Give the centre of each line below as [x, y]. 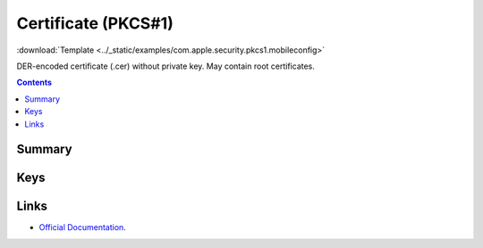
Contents [34, 83]
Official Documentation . [83, 227]
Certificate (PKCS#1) [95, 23]
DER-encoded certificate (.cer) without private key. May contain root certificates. [165, 66]
